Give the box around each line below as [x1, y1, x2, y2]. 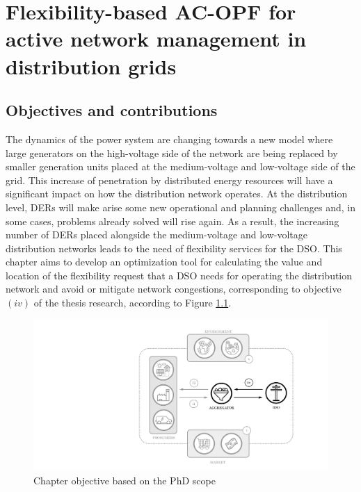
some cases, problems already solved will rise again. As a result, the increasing [6, 213, 339, 228]
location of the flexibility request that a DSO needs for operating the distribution [6, 268, 353, 282]
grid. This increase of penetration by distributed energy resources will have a [6, 172, 333, 187]
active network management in [6, 24, 307, 53]
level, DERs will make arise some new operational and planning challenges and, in [6, 199, 356, 214]
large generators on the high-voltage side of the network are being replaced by [6, 145, 338, 160]
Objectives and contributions [6, 99, 218, 121]
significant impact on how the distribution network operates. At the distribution [6, 186, 348, 201]
